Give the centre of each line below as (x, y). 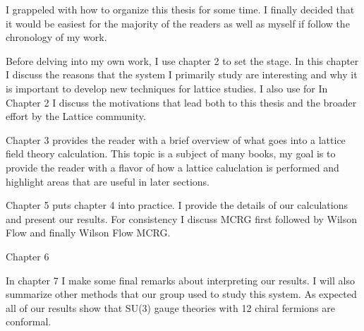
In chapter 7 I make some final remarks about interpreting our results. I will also (180, 280)
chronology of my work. (56, 37)
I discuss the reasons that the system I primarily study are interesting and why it (182, 74)
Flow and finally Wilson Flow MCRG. (88, 233)
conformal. (29, 321)
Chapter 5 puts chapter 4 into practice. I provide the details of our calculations (177, 205)
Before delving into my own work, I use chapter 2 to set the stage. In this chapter (182, 60)
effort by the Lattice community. (76, 116)
